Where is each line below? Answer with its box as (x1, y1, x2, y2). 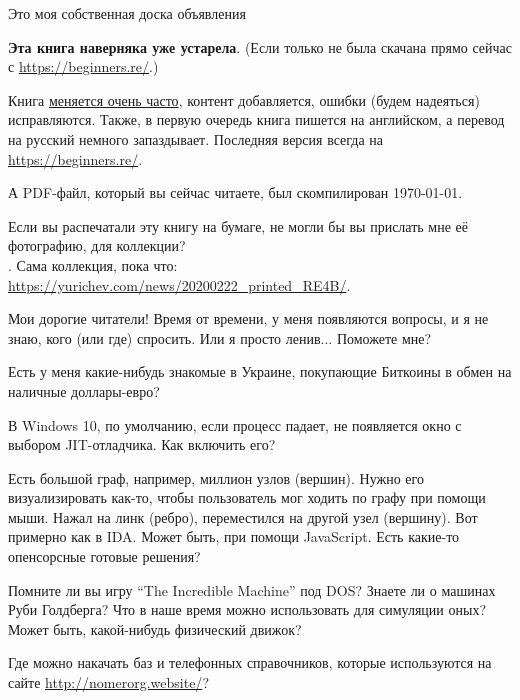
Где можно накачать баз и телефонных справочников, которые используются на (8, 652, 492, 673)
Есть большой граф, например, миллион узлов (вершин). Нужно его (8, 467, 424, 488)
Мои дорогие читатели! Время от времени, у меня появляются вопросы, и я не (8, 308, 489, 329)
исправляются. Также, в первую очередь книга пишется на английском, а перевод (8, 109, 505, 130)
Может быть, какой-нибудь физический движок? (8, 618, 302, 639)
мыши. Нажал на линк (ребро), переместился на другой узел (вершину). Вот (8, 506, 478, 527)
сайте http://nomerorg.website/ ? (8, 672, 209, 693)
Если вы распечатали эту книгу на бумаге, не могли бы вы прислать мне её (8, 215, 469, 236)
